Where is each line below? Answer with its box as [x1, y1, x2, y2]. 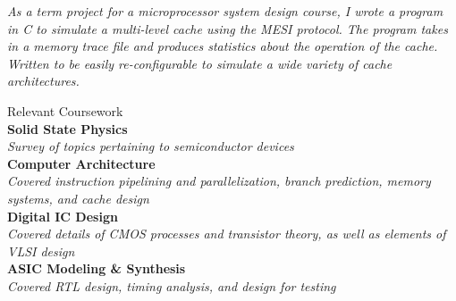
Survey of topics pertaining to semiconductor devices [7, 137, 294, 155]
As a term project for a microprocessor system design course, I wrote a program [7, 2, 443, 20]
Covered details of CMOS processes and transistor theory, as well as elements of [7, 224, 446, 243]
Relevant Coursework [7, 101, 123, 120]
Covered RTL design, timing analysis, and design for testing [7, 276, 336, 295]
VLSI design [7, 241, 75, 260]
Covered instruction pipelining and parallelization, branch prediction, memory [7, 171, 431, 190]
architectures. [7, 71, 80, 90]
